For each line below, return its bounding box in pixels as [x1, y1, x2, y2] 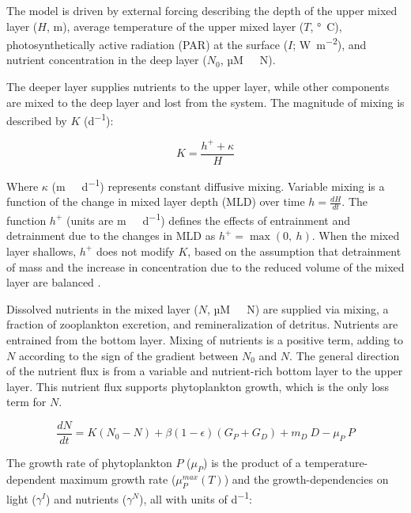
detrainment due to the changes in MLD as [6, 227, 216, 244]
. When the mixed [311, 227, 400, 244]
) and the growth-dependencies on [224, 470, 389, 487]
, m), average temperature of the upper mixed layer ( [46, 17, 304, 34]
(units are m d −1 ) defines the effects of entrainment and [66, 210, 350, 228]
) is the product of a [203, 454, 301, 470]
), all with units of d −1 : [139, 488, 253, 507]
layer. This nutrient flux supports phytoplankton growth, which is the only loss [6, 378, 390, 394]
